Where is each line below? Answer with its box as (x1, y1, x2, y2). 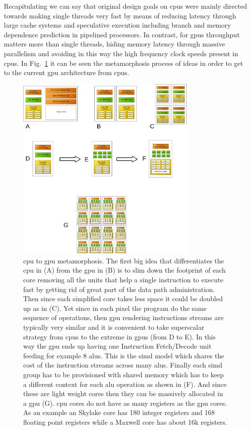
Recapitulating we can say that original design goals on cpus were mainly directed (4, 1, 247, 11)
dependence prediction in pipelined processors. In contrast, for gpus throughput (4, 29, 240, 39)
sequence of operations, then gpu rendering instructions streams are (23, 312, 224, 322)
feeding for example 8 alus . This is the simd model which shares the (23, 350, 224, 360)
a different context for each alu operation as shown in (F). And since (23, 379, 227, 389)
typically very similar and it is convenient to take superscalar (23, 322, 205, 332)
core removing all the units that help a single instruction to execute (23, 275, 223, 284)
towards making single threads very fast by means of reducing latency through (4, 10, 236, 20)
